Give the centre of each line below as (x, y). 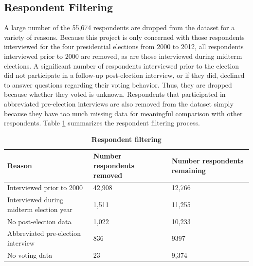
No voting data (30, 255)
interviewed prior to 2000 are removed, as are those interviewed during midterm (123, 56)
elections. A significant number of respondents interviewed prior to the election (122, 65)
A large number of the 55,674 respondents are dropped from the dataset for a (119, 27)
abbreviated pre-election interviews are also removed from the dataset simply (119, 103)
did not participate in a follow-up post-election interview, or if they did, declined (124, 75)
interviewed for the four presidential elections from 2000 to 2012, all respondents (124, 46)
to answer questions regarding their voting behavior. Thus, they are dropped (118, 84)
